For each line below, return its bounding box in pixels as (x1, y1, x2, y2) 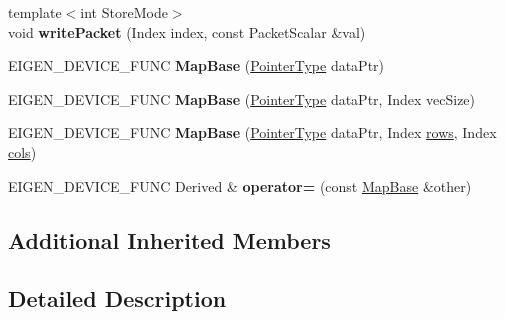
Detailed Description (8, 283, 227, 314)
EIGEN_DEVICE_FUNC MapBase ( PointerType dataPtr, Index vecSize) (8, 88, 476, 109)
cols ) (8, 141, 37, 162)
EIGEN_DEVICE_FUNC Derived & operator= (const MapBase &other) (8, 175, 472, 196)
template (8, 2, 62, 22)
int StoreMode (80, 2, 168, 22)
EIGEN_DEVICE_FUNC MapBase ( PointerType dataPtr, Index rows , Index (8, 122, 497, 143)
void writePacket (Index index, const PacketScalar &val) (8, 21, 366, 42)
